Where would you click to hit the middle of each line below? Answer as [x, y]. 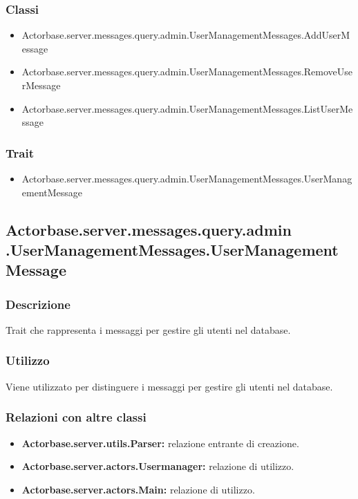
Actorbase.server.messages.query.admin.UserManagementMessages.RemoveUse [187, 72]
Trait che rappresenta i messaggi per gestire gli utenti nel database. [148, 329]
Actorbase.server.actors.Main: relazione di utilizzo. [138, 489]
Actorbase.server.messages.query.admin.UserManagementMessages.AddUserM [186, 35]
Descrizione [38, 304]
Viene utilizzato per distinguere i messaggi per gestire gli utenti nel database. [169, 386]
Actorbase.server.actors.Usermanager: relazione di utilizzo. [158, 466]
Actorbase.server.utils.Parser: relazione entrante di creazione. [160, 443]
